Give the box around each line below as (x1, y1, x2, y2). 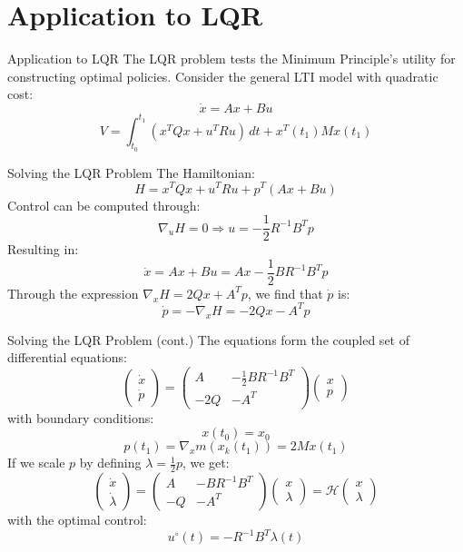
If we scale (7, 453, 65, 472)
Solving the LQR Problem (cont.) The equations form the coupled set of (7, 330, 409, 349)
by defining (79, 453, 142, 472)
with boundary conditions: (7, 408, 154, 427)
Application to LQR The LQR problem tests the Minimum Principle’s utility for (7, 49, 456, 68)
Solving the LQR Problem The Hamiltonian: (7, 163, 255, 182)
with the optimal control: (7, 510, 147, 529)
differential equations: (7, 348, 127, 367)
